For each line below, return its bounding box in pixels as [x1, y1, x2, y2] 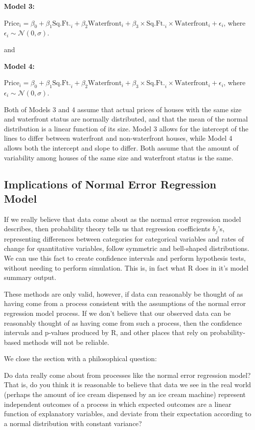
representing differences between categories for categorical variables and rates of [4, 233, 244, 244]
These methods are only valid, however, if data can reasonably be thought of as [4, 288, 243, 299]
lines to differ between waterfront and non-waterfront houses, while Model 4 [4, 133, 232, 143]
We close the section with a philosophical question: [4, 353, 157, 364]
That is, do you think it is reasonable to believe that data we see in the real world [4, 379, 251, 390]
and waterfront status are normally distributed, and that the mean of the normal [4, 114, 248, 124]
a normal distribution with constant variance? [4, 418, 142, 428]
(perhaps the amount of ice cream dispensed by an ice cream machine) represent [4, 389, 246, 399]
